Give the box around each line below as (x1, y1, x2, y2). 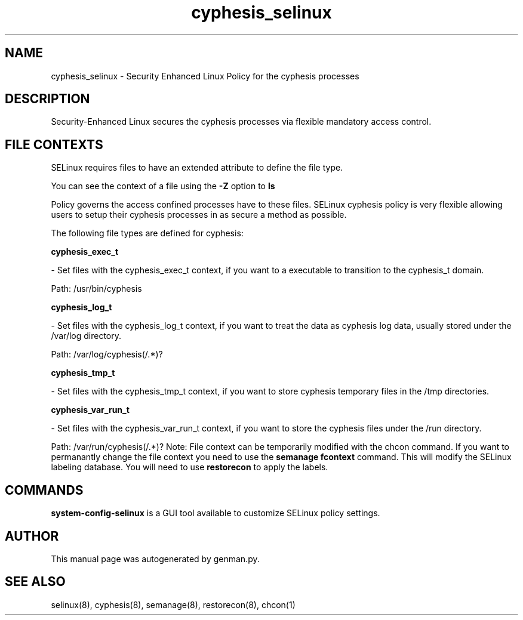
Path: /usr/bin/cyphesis (51, 283, 142, 294)
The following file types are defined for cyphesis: (51, 228, 244, 239)
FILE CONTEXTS (5, 137, 103, 152)
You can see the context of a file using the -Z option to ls (51, 181, 275, 192)
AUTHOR (5, 528, 59, 544)
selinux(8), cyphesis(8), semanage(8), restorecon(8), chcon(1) (51, 599, 296, 610)
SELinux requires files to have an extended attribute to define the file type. (51, 162, 343, 173)
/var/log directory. (51, 331, 122, 341)
